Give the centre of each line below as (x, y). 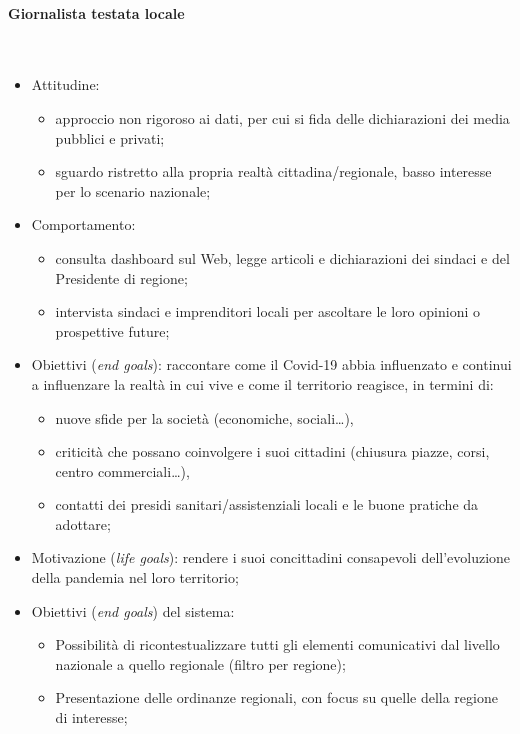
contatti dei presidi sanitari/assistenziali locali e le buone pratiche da (267, 504)
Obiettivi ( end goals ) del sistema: (133, 610)
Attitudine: (65, 84)
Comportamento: (83, 224)
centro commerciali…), (122, 470)
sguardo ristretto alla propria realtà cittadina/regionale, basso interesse (273, 171)
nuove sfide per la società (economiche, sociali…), (204, 417)
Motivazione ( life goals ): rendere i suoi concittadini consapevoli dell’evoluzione (271, 557)
